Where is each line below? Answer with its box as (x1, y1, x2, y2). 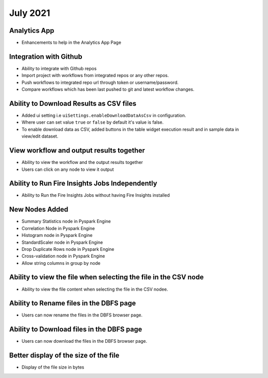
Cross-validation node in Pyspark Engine (21, 253, 105, 259)
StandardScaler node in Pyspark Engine (21, 239, 103, 245)
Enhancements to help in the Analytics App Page (21, 40, 122, 46)
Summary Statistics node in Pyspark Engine (21, 219, 111, 225)
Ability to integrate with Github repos (21, 65, 97, 72)
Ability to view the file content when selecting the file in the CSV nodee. (21, 286, 168, 292)
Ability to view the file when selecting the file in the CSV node (9, 273, 204, 282)
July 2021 (9, 7, 51, 18)
